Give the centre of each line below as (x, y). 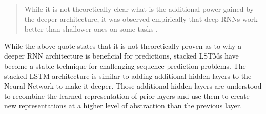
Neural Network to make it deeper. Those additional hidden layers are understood (133, 86)
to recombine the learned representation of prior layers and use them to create (127, 95)
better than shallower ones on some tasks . (91, 29)
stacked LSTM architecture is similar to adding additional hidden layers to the (128, 76)
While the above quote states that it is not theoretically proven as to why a (123, 46)
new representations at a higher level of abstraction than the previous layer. (123, 106)
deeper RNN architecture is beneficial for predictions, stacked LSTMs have (121, 56)
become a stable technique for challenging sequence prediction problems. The (125, 65)
